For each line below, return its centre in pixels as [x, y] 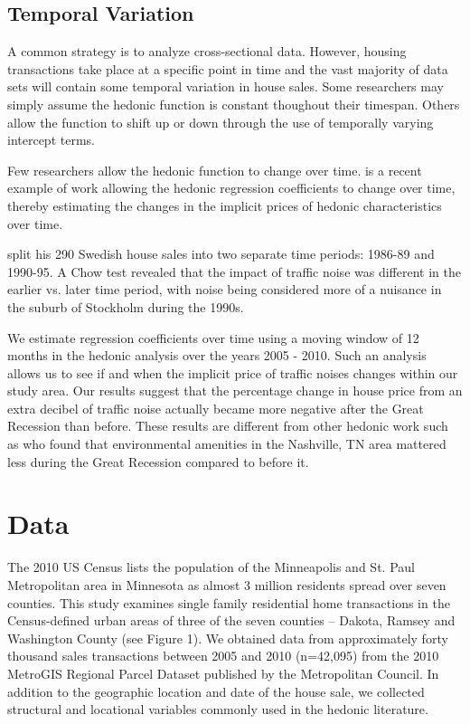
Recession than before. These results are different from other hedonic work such [228, 426]
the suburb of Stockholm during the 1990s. [126, 306]
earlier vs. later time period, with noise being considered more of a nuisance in [225, 289]
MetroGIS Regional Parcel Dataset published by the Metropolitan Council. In [223, 673]
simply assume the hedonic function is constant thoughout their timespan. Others [234, 104]
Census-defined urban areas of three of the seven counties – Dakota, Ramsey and [231, 620]
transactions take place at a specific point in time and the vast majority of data [228, 68]
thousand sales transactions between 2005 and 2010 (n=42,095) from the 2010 [223, 656]
